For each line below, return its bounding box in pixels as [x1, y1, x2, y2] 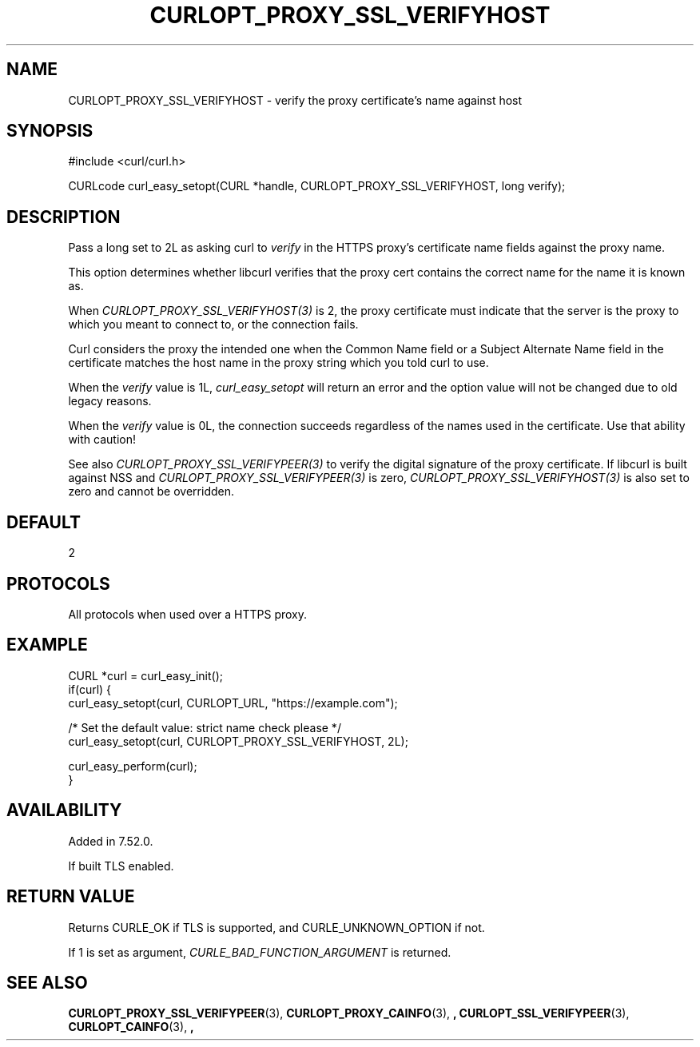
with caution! [68, 432, 136, 447]
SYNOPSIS [6, 121, 93, 141]
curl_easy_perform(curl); [68, 758, 197, 773]
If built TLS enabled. [68, 858, 174, 873]
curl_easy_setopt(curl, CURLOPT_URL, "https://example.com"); [68, 695, 398, 710]
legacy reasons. [68, 394, 152, 408]
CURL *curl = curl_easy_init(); [68, 668, 223, 683]
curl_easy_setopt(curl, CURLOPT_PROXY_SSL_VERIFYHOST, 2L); [68, 734, 408, 748]
